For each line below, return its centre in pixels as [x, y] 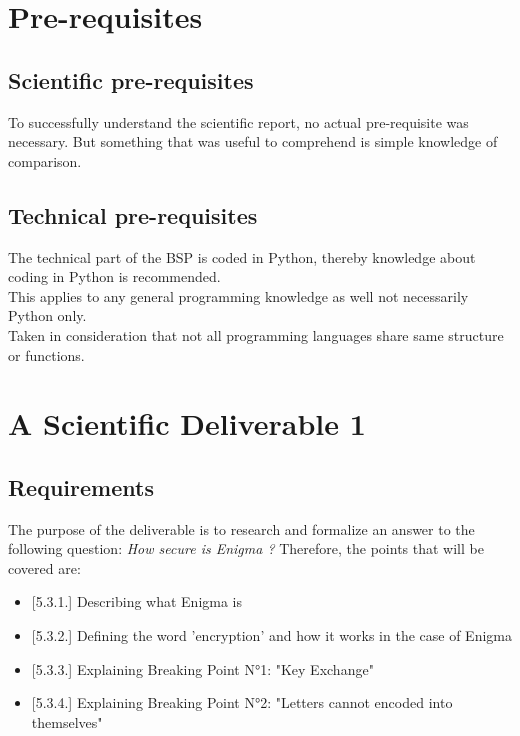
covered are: [44, 567]
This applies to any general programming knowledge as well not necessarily [238, 295]
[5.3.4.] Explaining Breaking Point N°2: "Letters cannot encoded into [242, 702]
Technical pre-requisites [133, 214]
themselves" [67, 721]
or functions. [46, 354]
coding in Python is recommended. [114, 276]
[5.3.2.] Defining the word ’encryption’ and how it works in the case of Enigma [271, 635]
